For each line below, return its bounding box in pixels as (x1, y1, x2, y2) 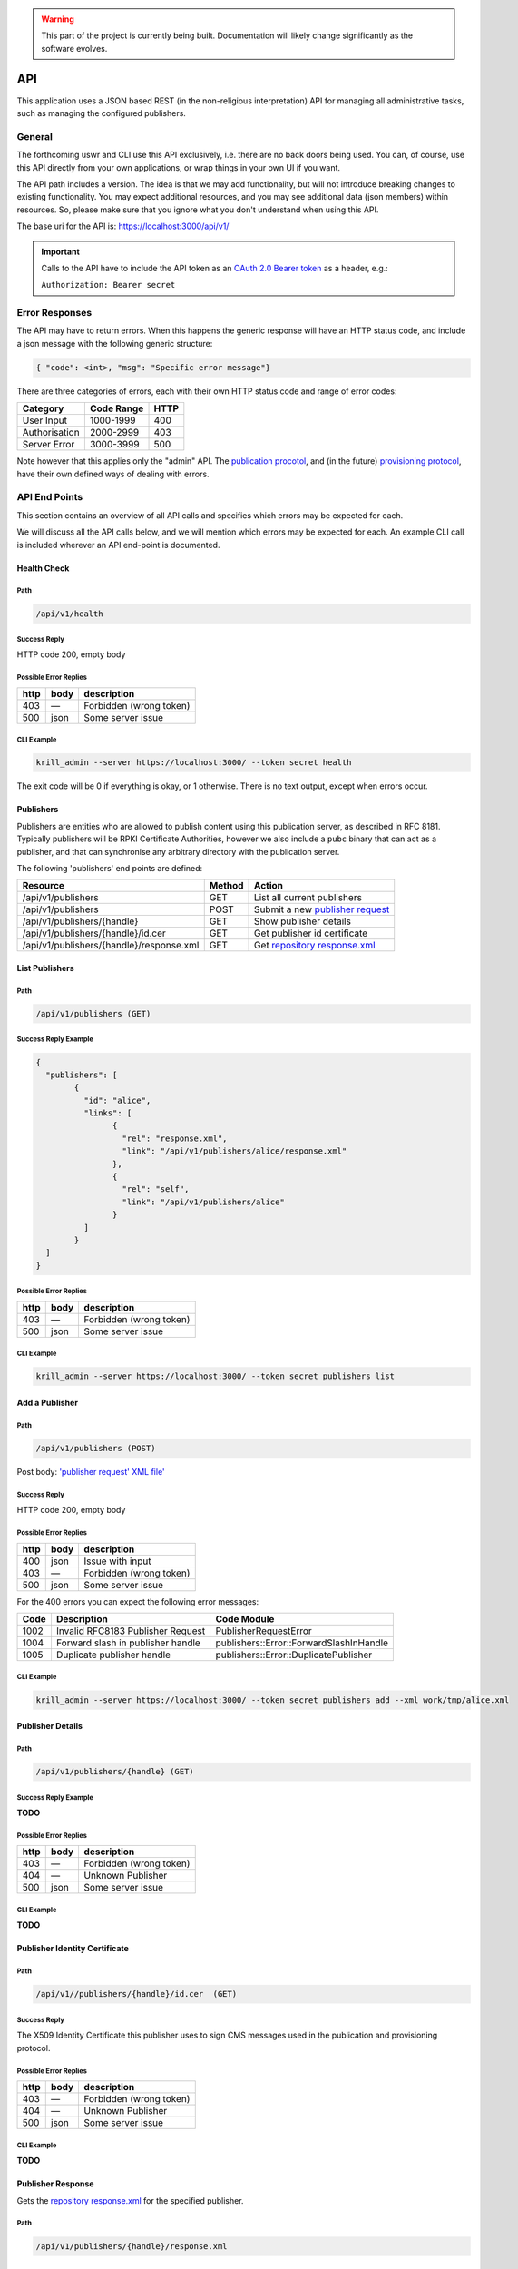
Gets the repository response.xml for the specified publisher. (16, 2195, 244, 2205)
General (16, 130, 54, 142)
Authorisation (22, 427, 81, 439)
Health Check (16, 563, 70, 574)
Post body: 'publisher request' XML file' (16, 1466, 165, 1477)
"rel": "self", (122, 1184, 190, 1194)
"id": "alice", (83, 1095, 151, 1105)
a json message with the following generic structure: (16, 338, 213, 349)
